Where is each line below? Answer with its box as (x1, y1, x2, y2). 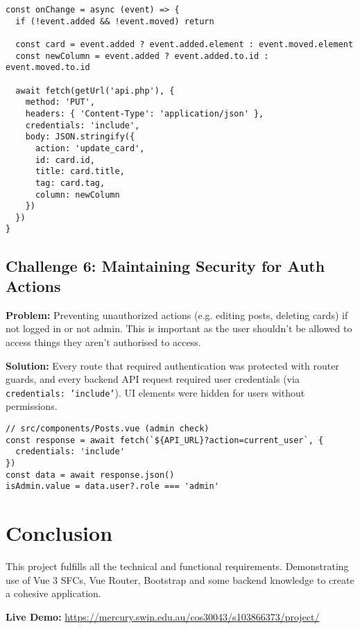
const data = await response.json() (6, 469, 175, 480)
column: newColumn (35, 189, 120, 200)
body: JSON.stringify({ (25, 132, 135, 142)
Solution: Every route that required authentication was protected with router (6, 358, 339, 372)
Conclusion (6, 519, 113, 547)
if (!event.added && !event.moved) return (15, 16, 214, 26)
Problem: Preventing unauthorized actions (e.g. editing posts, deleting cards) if (6, 307, 348, 322)
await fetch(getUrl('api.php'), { (15, 85, 175, 96)
